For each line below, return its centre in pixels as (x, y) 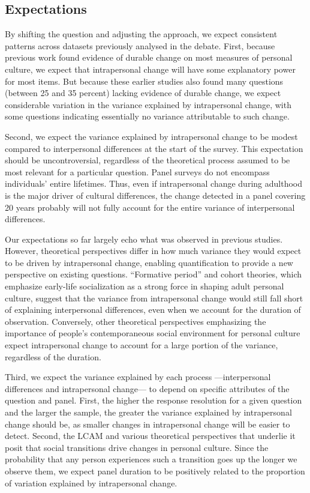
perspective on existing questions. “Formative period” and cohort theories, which (154, 274)
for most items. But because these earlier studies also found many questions (144, 81)
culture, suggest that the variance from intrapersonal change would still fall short (154, 298)
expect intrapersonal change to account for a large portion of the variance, (142, 345)
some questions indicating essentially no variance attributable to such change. (147, 116)
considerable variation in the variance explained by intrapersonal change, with (148, 104)
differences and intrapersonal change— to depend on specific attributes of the (147, 388)
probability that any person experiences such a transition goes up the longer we (151, 459)
